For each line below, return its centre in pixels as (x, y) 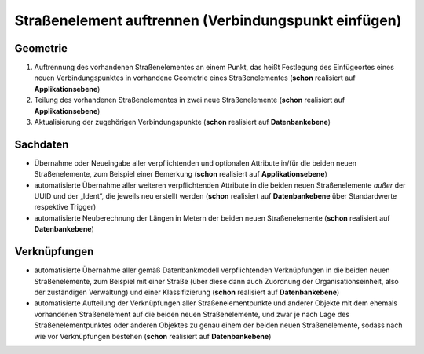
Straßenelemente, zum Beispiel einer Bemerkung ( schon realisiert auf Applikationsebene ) (181, 174)
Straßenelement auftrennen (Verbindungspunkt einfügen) (208, 20)
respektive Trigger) (65, 207)
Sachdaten (42, 144)
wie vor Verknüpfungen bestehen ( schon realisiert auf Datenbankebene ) (153, 336)
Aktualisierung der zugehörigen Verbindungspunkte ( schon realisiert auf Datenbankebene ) (183, 122)
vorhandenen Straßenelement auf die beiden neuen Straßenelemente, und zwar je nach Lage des (192, 314)
